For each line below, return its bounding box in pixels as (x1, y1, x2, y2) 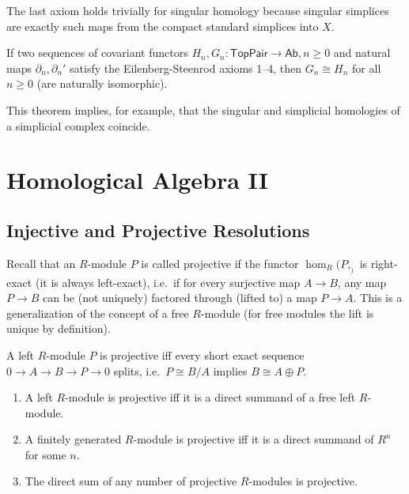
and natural (333, 44, 391, 61)
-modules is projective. (248, 473, 358, 489)
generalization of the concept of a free (6, 304, 189, 321)
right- (370, 255, 398, 271)
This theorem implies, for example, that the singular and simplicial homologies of (6, 101, 400, 118)
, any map (337, 273, 387, 290)
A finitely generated (25, 431, 122, 447)
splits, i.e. (113, 362, 161, 379)
